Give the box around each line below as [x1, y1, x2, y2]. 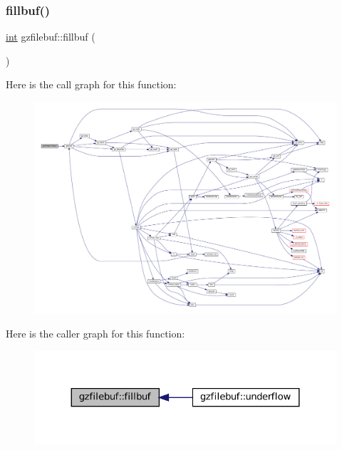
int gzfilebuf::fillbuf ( [6, 29, 95, 44]
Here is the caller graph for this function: [6, 326, 185, 341]
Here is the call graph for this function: [6, 77, 177, 92]
